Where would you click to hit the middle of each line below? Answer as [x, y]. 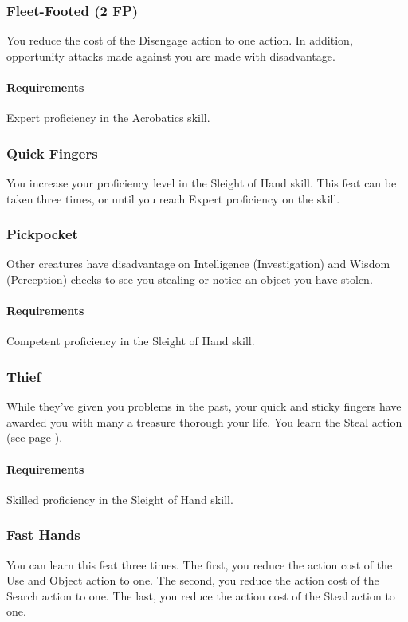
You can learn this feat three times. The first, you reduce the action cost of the [200, 564]
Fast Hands [43, 535]
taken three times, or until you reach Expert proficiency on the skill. [173, 198]
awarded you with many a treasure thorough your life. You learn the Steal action [204, 421]
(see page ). [35, 437]
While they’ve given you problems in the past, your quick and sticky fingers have [204, 406]
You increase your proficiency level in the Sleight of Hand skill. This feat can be [202, 183]
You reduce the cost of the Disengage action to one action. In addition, [180, 40]
